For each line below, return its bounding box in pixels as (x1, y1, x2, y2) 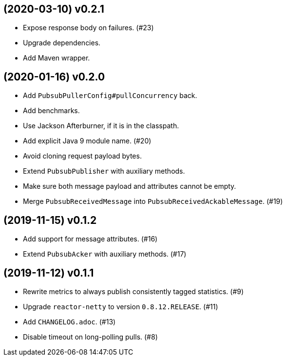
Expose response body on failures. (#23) (23, 23, 154, 32)
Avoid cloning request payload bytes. (23, 152, 142, 160)
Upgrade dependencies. (23, 39, 101, 47)
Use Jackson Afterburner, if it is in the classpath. (23, 121, 179, 130)
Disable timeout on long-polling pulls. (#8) (23, 332, 158, 341)
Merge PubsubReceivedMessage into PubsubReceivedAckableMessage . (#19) (23, 197, 283, 206)
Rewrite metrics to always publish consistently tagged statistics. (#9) (23, 287, 244, 296)
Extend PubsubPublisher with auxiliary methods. (23, 167, 185, 176)
